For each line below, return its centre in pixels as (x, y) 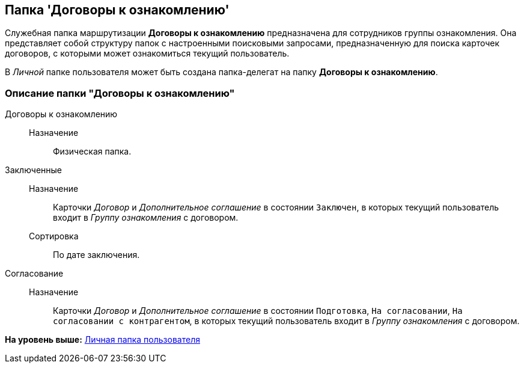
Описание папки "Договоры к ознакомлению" (120, 93)
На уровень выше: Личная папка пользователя (102, 340)
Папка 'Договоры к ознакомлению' (117, 10)
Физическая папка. (92, 152)
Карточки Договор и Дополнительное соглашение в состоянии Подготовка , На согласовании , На (258, 311)
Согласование (34, 274)
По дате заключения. (96, 255)
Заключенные (34, 170)
